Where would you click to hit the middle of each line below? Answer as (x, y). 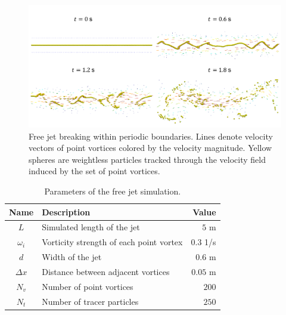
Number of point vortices (88, 286)
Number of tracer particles (90, 301)
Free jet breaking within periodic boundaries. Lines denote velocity (151, 136)
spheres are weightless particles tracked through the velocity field (147, 159)
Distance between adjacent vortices (106, 271)
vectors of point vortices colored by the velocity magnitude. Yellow (150, 148)
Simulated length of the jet (91, 227)
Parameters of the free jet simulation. (113, 191)
